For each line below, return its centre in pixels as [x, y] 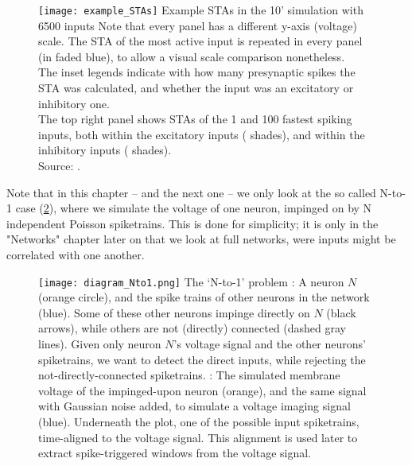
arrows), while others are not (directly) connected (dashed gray [192, 328]
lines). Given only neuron [100, 344]
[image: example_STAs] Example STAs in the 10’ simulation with [201, 10]
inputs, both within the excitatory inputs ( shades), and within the [202, 134]
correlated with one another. [76, 254]
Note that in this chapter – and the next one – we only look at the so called [191, 192]
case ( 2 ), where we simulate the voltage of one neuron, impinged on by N [194, 208]
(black [341, 312]
